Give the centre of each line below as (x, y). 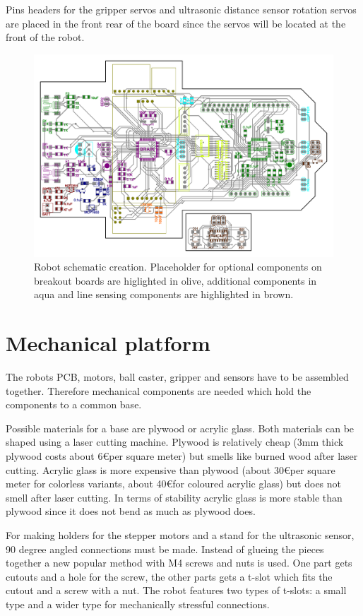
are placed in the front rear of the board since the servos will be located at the (176, 23)
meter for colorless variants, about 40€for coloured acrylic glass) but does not (174, 484)
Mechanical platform (108, 343)
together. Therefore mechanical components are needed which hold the (159, 390)
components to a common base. (74, 404)
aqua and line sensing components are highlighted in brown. (164, 294)
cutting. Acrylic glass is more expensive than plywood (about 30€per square (171, 469)
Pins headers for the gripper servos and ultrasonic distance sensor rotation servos (181, 9)
